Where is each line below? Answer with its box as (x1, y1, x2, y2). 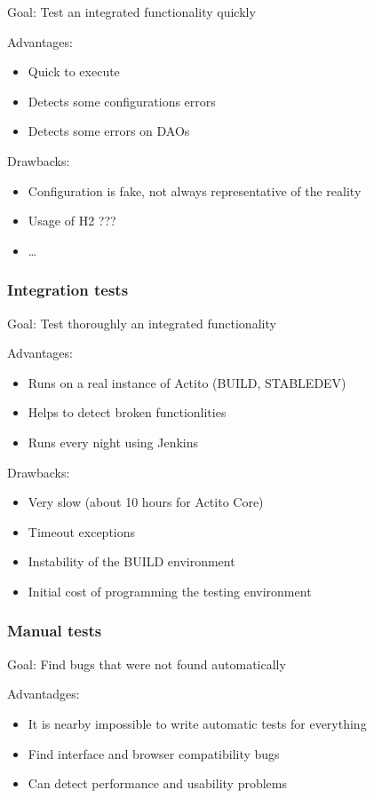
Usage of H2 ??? (28, 211, 116, 230)
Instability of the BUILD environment (28, 552, 235, 571)
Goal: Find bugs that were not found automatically (7, 654, 286, 673)
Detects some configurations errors (28, 91, 216, 110)
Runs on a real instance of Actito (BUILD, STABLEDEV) (28, 373, 346, 391)
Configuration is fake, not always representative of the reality (28, 181, 362, 200)
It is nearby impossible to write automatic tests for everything (28, 714, 367, 732)
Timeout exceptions (28, 522, 136, 541)
